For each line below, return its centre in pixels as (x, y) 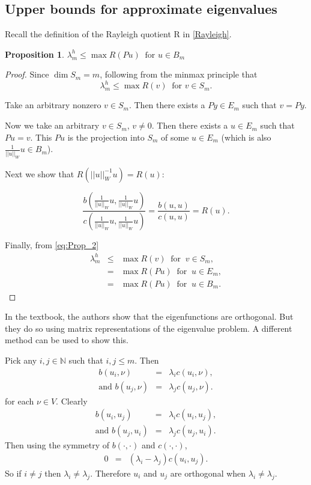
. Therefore (110, 473)
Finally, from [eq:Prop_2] (52, 245)
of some (175, 137)
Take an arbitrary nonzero (53, 105)
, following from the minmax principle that (179, 74)
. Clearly (72, 401)
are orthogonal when (208, 473)
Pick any (21, 360)
